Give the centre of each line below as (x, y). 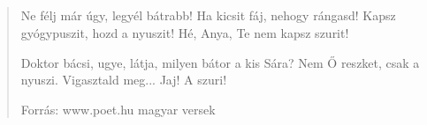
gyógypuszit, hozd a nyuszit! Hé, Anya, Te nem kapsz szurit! (185, 32)
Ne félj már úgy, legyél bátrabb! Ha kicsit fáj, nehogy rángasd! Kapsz (208, 15)
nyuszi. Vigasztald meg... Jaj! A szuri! (124, 80)
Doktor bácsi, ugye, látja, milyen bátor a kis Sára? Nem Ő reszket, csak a (220, 62)
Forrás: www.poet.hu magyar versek (118, 109)
